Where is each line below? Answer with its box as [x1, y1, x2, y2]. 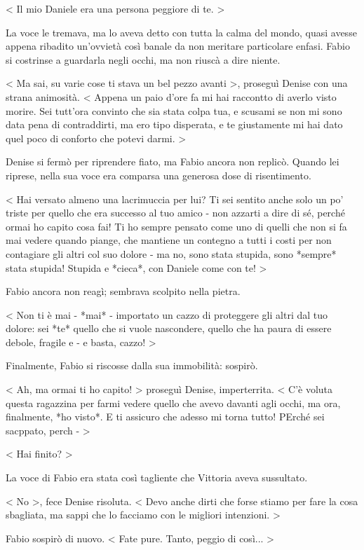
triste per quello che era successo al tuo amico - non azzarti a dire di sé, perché [6, 205, 345, 220]
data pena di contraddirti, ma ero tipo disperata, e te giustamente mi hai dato [6, 117, 343, 132]
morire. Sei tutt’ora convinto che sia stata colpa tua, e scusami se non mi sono [6, 103, 342, 118]
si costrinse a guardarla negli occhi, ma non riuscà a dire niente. [6, 52, 281, 67]
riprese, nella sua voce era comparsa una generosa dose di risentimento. [6, 167, 311, 182]
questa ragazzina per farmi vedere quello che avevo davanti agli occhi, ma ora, [6, 395, 341, 410]
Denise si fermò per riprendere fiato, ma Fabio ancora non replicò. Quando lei [6, 154, 339, 169]
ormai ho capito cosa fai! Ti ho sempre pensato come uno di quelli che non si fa [6, 219, 347, 233]
